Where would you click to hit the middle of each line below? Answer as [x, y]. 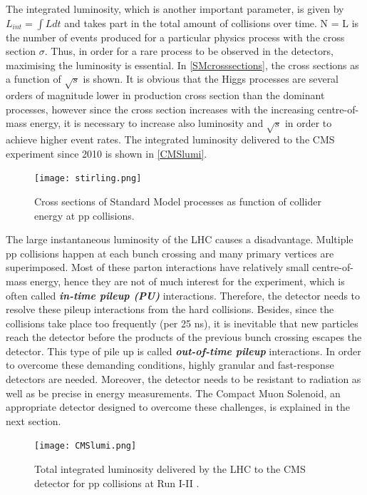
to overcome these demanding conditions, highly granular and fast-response [170, 365]
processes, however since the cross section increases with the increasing [160, 109]
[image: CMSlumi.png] [86, 446]
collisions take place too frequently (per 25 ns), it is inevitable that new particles [182, 323]
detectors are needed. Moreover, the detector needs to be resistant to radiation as [183, 379]
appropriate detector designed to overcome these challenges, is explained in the [178, 407]
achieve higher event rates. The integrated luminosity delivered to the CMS [170, 139]
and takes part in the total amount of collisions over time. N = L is [212, 22]
